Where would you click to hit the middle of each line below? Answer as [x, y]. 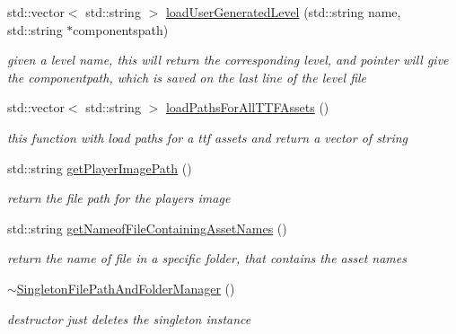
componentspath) [121, 29]
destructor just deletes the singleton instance [129, 318]
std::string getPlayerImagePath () [100, 167]
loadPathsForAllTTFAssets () [247, 107]
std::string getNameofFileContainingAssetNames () [147, 228]
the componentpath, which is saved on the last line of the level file [187, 77]
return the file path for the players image [119, 198]
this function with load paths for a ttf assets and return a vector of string [208, 137]
